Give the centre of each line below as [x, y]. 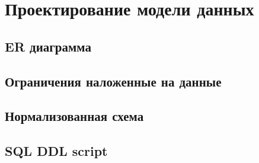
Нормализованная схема [74, 116]
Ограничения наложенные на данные [113, 81]
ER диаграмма [48, 46]
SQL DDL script [56, 151]
